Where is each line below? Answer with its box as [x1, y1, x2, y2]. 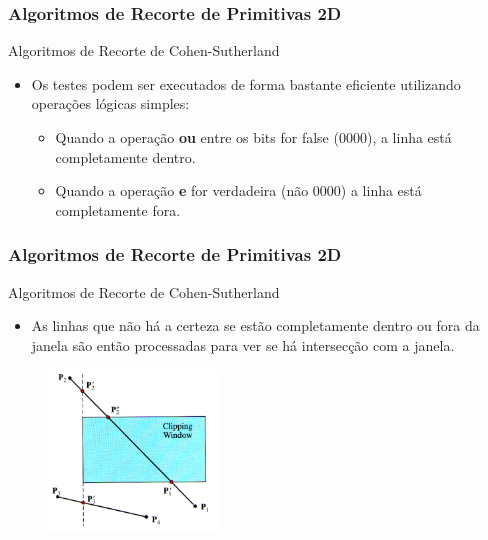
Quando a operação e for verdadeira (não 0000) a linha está [55, 180, 422, 201]
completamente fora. [55, 199, 181, 220]
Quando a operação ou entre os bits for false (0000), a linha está [55, 127, 452, 147]
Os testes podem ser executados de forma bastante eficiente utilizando [31, 73, 461, 94]
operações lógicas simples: [31, 93, 190, 114]
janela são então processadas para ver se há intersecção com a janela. [31, 334, 455, 355]
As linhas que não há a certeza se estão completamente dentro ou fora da [31, 315, 480, 336]
